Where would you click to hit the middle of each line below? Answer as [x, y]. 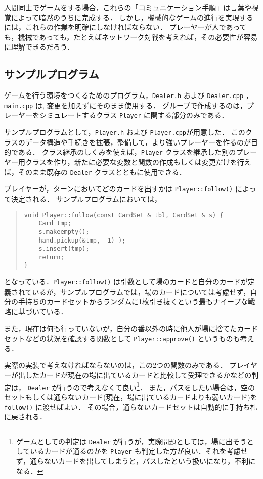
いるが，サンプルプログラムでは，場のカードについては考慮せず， [141, 291]
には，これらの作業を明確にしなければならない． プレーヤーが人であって [125, 27]
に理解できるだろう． [39, 47]
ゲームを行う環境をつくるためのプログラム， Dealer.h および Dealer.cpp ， [128, 95]
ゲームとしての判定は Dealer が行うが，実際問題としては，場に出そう [131, 441]
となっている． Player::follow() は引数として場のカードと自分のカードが [126, 282]
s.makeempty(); [64, 232]
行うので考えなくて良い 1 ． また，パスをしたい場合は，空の [157, 386]
